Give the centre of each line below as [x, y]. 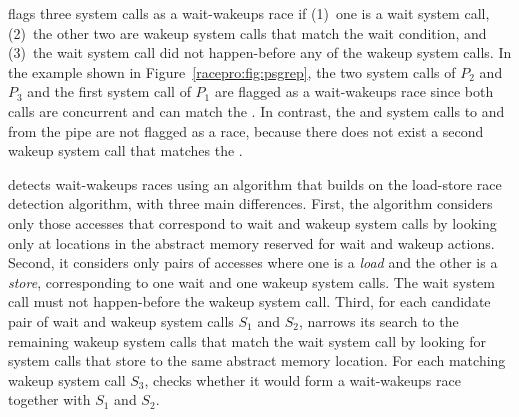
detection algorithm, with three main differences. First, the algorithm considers [250, 203]
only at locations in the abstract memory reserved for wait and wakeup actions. [251, 242]
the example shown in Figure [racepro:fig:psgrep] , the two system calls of [232, 71]
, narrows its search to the [378, 320]
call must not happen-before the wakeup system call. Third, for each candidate [249, 301]
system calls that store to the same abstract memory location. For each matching [257, 360]
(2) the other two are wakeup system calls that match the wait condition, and [247, 32]
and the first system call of [109, 91]
